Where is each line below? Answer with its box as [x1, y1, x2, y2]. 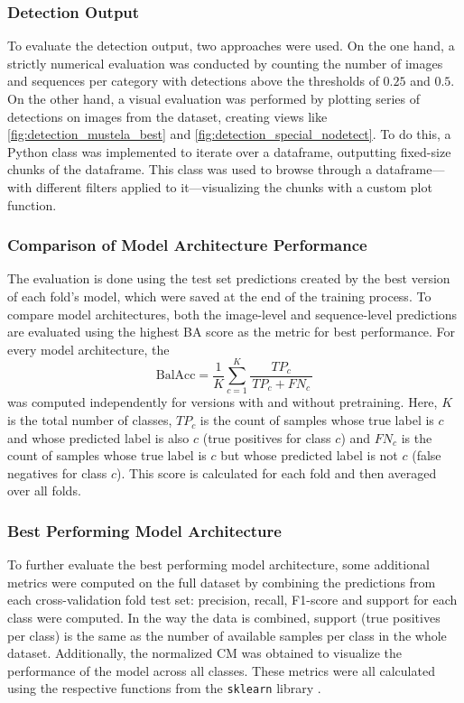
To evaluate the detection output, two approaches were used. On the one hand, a [7, 36, 455, 55]
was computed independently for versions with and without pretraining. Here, [7, 393, 438, 412]
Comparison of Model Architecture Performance [7, 234, 367, 256]
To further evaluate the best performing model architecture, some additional [7, 555, 430, 574]
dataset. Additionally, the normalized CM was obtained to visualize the [7, 643, 403, 662]
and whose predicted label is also [7, 428, 190, 447]
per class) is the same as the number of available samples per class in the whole [7, 625, 447, 644]
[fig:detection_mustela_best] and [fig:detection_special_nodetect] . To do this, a [7, 125, 451, 143]
